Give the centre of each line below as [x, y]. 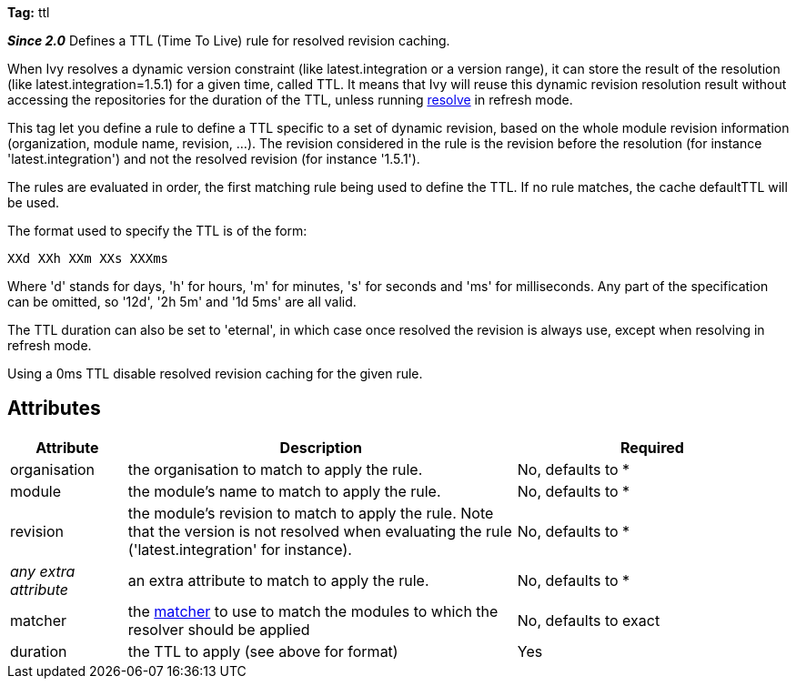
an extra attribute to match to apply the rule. [278, 580]
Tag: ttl [29, 12]
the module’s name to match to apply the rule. [284, 491]
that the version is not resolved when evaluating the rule [320, 531]
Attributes [54, 409]
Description [321, 447]
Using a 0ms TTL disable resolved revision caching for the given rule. [215, 373]
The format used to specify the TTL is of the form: [157, 231]
